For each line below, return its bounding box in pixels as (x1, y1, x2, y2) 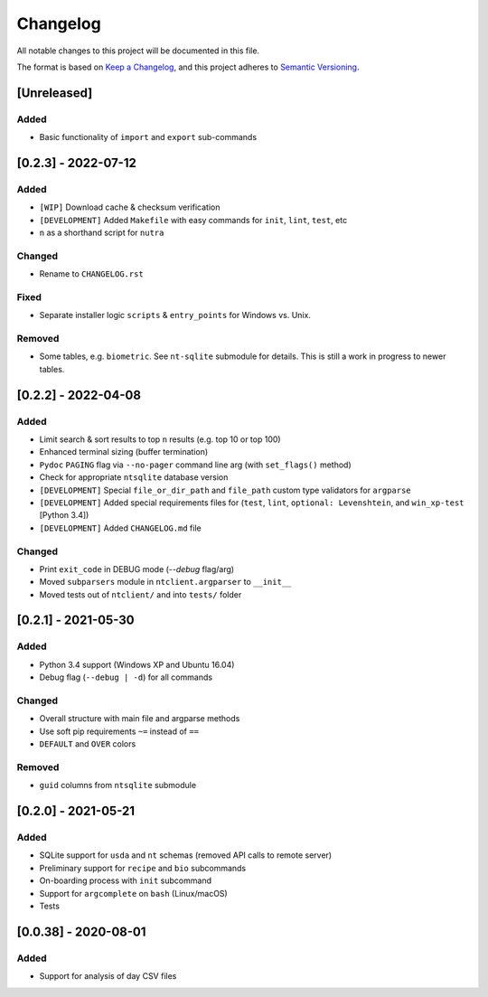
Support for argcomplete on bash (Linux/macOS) (39, 888, 228, 898)
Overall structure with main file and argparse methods (39, 713, 240, 724)
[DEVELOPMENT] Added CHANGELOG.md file (39, 522, 202, 533)
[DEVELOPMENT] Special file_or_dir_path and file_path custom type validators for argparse (39, 484, 411, 495)
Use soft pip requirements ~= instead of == (39, 726, 199, 737)
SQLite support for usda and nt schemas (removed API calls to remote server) (39, 850, 333, 861)
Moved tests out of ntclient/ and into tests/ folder (39, 588, 242, 600)
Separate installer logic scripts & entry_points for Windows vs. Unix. (39, 310, 312, 321)
